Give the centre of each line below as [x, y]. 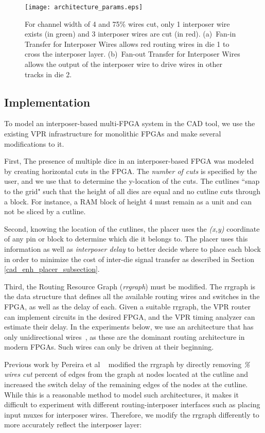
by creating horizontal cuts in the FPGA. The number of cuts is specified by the [131, 171]
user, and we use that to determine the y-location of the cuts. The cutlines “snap [132, 181]
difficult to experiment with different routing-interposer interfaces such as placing [132, 404]
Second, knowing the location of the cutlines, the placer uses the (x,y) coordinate [132, 228]
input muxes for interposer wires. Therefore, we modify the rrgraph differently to [132, 414]
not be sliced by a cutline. [45, 211]
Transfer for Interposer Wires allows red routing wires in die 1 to [127, 44]
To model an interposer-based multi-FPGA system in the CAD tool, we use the [130, 123]
